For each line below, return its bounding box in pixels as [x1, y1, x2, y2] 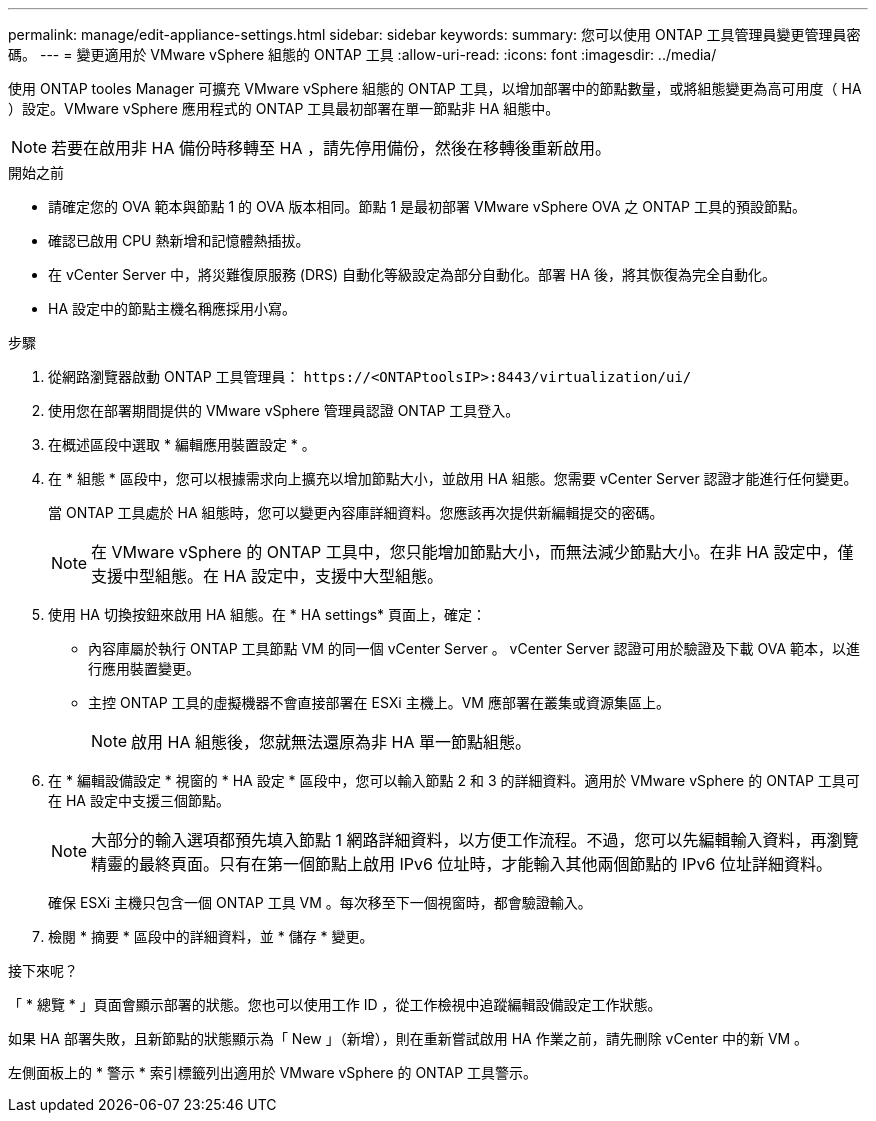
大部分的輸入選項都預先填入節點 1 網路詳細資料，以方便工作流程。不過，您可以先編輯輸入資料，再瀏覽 [91, 830, 859, 850]
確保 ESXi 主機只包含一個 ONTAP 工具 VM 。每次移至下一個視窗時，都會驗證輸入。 [48, 894, 592, 911]
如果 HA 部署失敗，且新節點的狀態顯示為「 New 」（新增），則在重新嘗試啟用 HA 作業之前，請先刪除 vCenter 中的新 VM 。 [8, 1030, 809, 1047]
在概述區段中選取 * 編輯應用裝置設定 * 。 [48, 436, 316, 453]
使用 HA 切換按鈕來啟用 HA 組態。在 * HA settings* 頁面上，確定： [48, 606, 487, 623]
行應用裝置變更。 [88, 660, 200, 677]
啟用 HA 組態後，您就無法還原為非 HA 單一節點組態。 [131, 732, 531, 752]
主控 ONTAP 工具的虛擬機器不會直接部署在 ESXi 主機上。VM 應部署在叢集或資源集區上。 [88, 694, 670, 711]
